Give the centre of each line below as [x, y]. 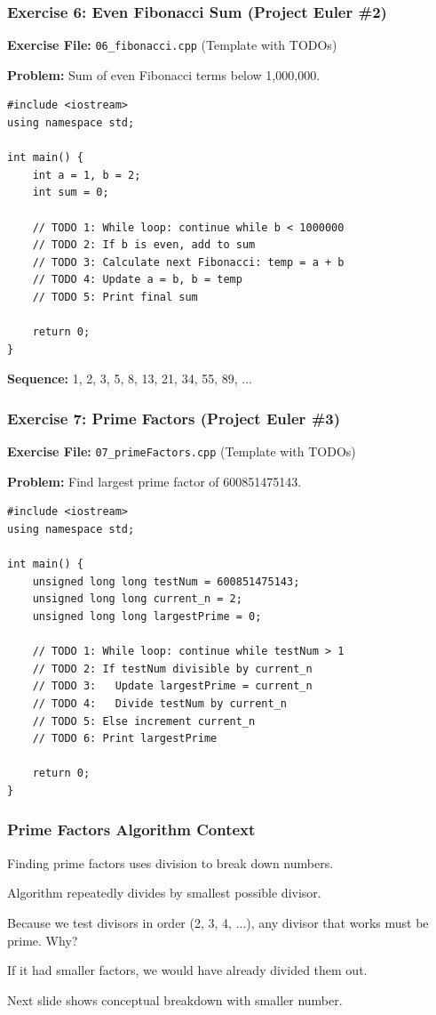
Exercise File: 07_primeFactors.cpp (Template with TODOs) [182, 451]
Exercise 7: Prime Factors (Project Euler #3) [174, 418]
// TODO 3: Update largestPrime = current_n [172, 686]
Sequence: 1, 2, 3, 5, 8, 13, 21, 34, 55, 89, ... [130, 379]
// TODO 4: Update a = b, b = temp [137, 280]
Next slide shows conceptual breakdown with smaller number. [175, 999]
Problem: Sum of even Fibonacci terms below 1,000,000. [164, 74]
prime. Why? [43, 940]
